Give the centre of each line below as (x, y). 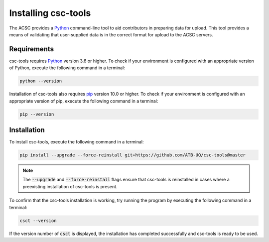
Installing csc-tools (50, 13)
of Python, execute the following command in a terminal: (67, 68)
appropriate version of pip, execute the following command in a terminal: (84, 101)
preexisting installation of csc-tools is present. (70, 186)
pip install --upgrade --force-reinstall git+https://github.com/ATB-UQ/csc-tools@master (133, 155)
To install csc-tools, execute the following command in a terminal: (76, 142)
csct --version (38, 221)
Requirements (32, 49)
